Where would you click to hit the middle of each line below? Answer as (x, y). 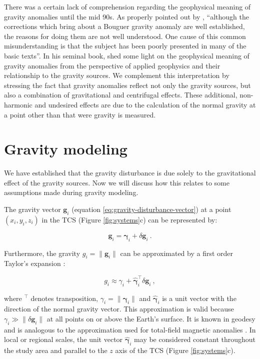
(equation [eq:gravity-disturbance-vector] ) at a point (151, 209)
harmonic (18, 104)
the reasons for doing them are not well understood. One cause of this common (125, 36)
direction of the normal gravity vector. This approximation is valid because (119, 309)
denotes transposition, (64, 298)
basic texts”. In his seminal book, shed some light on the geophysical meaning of (127, 55)
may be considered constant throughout (195, 339)
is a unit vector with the (199, 298)
